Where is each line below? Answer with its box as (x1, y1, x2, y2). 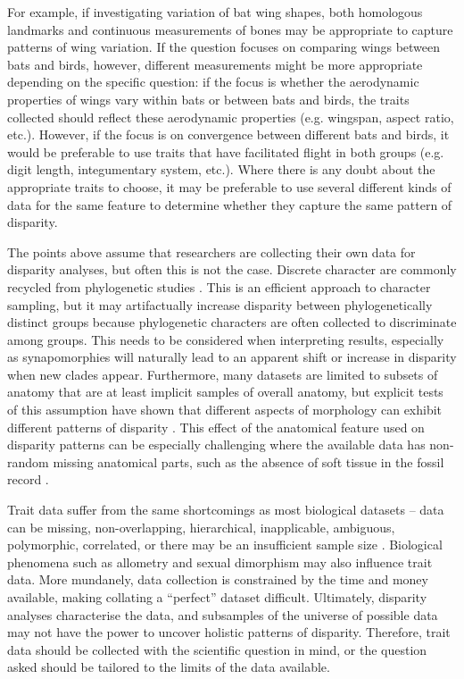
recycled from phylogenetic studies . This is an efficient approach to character (7, 277, 431, 296)
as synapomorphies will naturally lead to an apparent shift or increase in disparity (7, 348, 457, 366)
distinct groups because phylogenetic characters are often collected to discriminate (7, 313, 457, 331)
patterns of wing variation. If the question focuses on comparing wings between (7, 38, 441, 56)
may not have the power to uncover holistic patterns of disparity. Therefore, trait (7, 623, 451, 641)
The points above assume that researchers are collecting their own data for (7, 242, 416, 261)
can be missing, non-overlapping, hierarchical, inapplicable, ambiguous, (7, 517, 395, 536)
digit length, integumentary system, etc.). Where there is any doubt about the (7, 160, 435, 179)
